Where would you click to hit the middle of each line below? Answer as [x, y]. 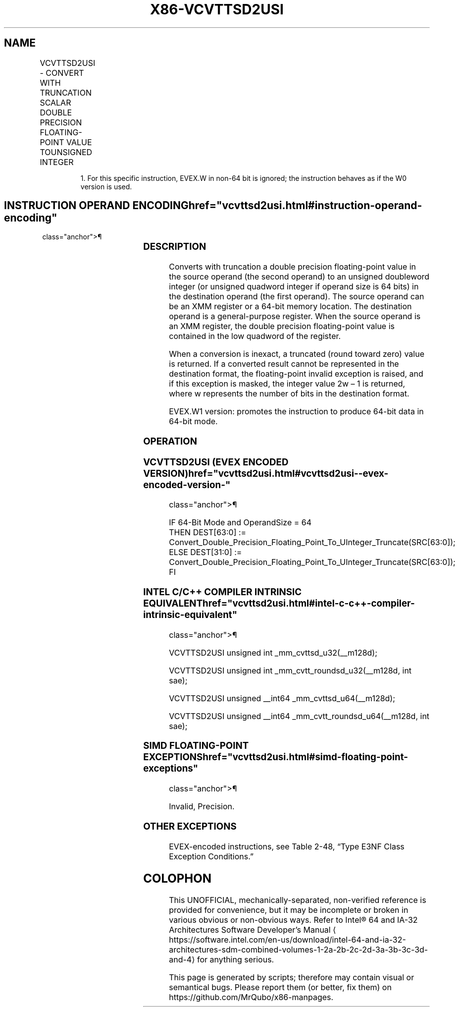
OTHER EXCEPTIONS [190, 826]
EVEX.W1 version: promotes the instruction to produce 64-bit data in [296, 412]
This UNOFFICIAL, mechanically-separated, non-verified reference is [298, 900]
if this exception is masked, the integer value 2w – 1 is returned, [287, 384]
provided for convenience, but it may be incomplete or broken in [289, 910]
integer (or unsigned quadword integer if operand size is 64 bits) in [294, 287]
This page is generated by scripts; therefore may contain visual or [292, 978]
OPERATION [170, 441]
